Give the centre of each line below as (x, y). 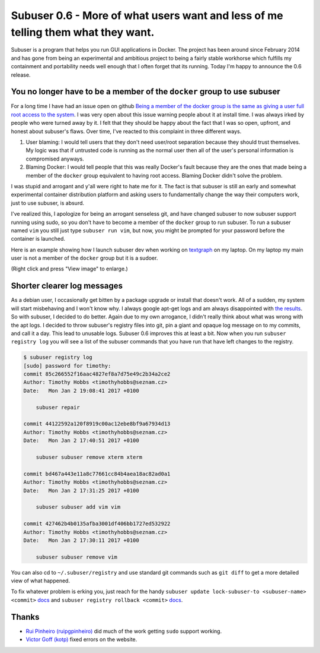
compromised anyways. (55, 159)
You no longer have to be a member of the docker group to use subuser (146, 92)
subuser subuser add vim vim (78, 507)
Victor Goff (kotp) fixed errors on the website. (81, 639)
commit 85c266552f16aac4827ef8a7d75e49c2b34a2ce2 (97, 374)
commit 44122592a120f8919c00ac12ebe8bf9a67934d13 (97, 424)
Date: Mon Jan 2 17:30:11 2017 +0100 (81, 540)
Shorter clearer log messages (67, 286)
